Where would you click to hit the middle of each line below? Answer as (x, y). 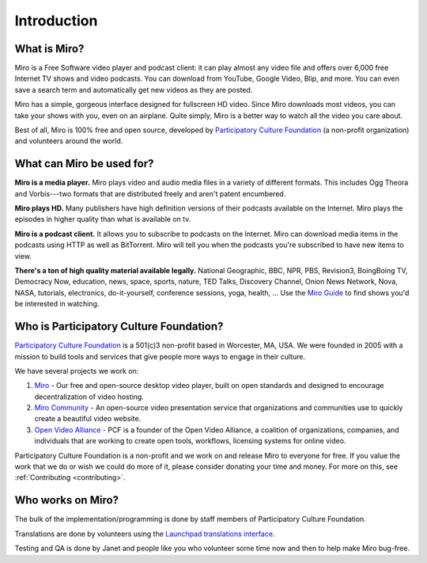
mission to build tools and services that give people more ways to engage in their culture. (160, 356)
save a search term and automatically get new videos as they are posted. (134, 89)
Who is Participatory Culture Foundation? (119, 327)
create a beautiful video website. (88, 419)
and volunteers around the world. (69, 141)
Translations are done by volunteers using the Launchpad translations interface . (145, 534)
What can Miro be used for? (84, 164)
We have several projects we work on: (77, 371)
